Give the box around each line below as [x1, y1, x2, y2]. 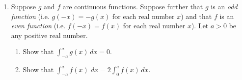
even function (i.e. [11, 20, 66, 31]
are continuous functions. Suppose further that [62, 1, 203, 11]
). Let [191, 20, 209, 31]
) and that [181, 11, 212, 21]
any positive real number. [11, 30, 88, 40]
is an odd [211, 1, 238, 11]
